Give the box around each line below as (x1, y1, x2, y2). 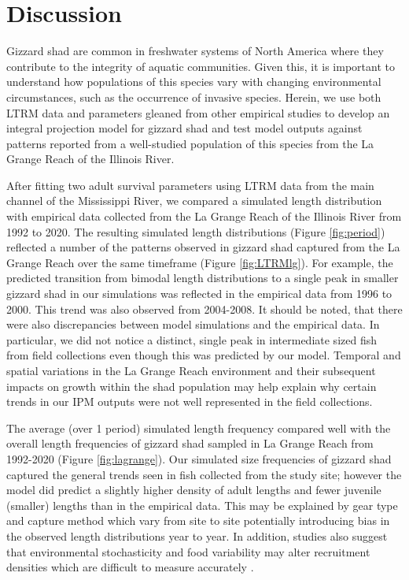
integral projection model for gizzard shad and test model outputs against (6, 120, 363, 136)
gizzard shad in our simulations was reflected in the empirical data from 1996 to (6, 285, 392, 302)
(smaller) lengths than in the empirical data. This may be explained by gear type (6, 496, 398, 513)
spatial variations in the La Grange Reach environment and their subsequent (6, 362, 376, 378)
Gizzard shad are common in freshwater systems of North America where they (6, 43, 384, 59)
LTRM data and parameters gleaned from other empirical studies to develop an (6, 104, 390, 121)
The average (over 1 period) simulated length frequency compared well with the (6, 419, 391, 436)
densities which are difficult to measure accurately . (6, 559, 254, 575)
